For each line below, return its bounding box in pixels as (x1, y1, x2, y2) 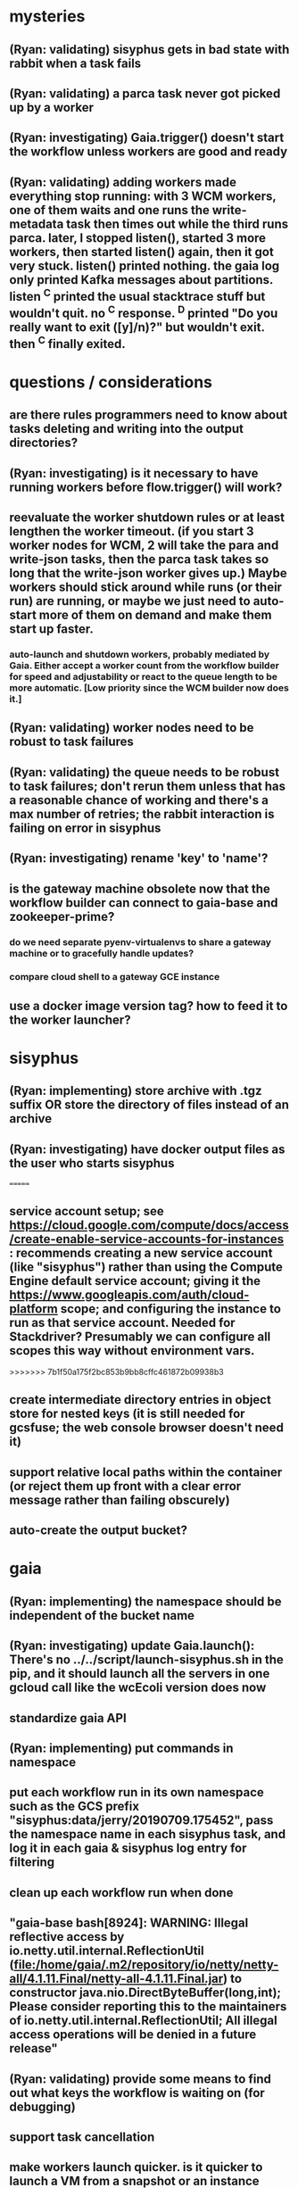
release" (9, 2041, 58, 2056)
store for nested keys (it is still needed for (9, 1406, 245, 1421)
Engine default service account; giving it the (9, 1273, 261, 1289)
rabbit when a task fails (9, 55, 142, 70)
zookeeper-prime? (9, 908, 115, 924)
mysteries (9, 6, 86, 27)
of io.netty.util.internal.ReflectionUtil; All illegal (9, 2013, 278, 2028)
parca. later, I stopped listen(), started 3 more (9, 230, 266, 245)
